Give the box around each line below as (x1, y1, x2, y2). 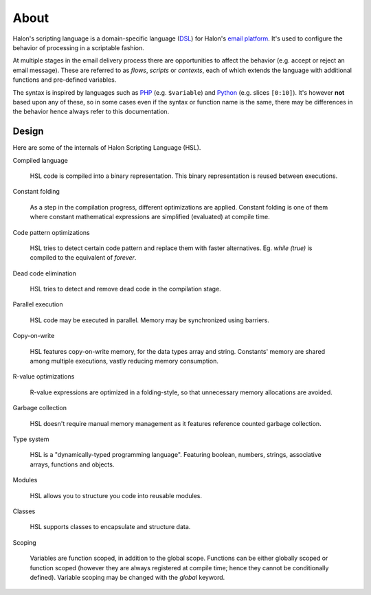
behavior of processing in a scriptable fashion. (12, 43, 144, 52)
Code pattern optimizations (12, 228, 90, 236)
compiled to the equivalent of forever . (30, 254, 137, 262)
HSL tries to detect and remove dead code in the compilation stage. (30, 285, 221, 293)
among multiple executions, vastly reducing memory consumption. (30, 357, 219, 366)
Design (12, 126, 44, 137)
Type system (12, 435, 49, 443)
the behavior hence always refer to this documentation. (12, 107, 170, 116)
